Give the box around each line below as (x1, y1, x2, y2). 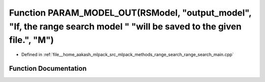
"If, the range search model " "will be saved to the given (9, 21, 242, 32)
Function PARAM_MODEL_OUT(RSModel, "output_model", (9, 7, 252, 18)
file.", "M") (9, 35, 54, 46)
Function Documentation (9, 64, 87, 73)
